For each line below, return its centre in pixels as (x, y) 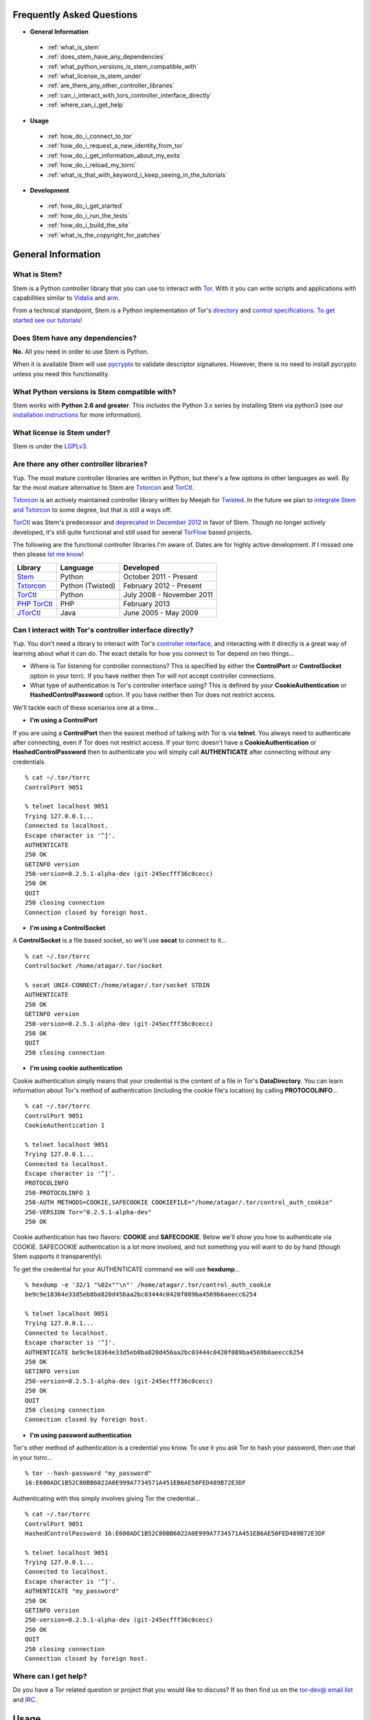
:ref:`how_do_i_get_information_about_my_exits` (114, 155)
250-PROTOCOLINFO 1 (58, 1193)
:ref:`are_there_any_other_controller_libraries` (111, 85)
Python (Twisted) (88, 585)
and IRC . (25, 1699)
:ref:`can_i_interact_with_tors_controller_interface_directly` (130, 95)
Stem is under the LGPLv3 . (50, 447)
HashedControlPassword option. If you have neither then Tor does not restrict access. (153, 695)
